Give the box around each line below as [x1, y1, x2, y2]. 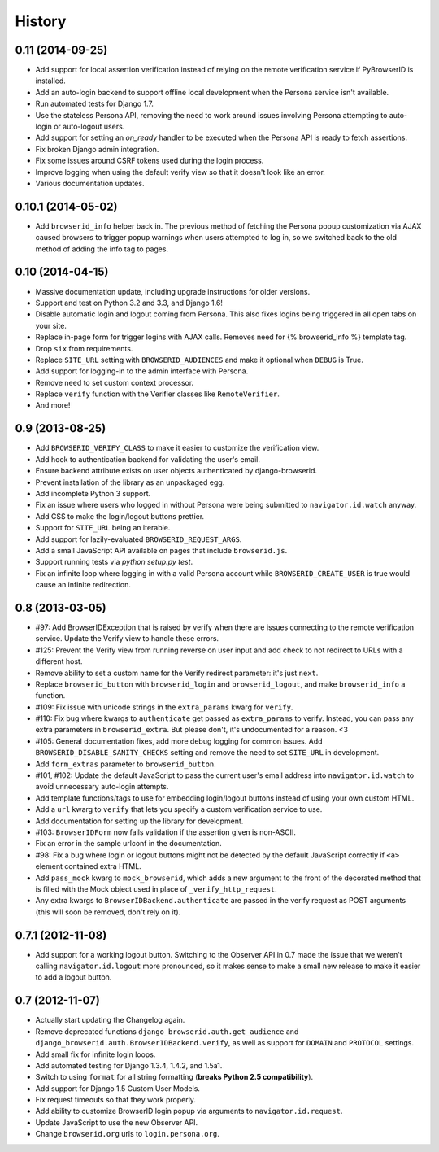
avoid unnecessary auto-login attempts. [35, 782, 169, 792]
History [15, 12, 67, 30]
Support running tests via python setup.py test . [35, 557, 193, 567]
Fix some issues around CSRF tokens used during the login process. [35, 155, 264, 166]
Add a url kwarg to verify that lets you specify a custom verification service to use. [35, 805, 323, 814]
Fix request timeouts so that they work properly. [35, 1095, 197, 1105]
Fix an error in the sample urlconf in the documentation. [35, 839, 223, 849]
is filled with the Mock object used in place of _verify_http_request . [35, 884, 278, 894]
